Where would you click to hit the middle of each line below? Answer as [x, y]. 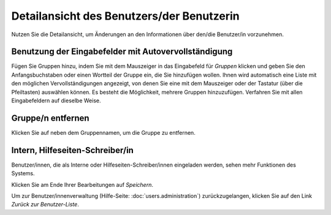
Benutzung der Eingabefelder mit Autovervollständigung [122, 52]
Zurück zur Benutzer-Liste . [45, 205]
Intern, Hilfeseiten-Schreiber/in [73, 150]
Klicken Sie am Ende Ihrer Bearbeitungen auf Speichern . [82, 184]
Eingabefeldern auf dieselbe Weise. [56, 100]
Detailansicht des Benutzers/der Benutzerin [125, 16]
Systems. [23, 173]
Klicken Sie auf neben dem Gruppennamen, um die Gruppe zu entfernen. [103, 132]
